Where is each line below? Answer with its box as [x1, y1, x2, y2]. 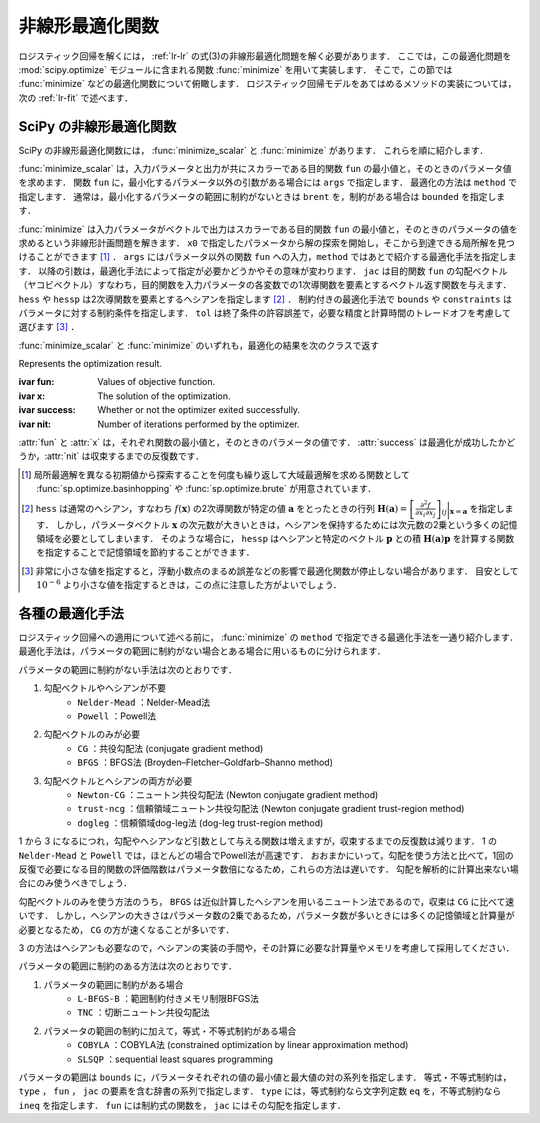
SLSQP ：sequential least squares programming [77, 1053, 274, 1065]
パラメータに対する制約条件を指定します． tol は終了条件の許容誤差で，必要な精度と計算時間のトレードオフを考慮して [18, 306, 512, 319]
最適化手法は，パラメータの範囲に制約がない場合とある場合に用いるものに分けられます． [18, 645, 387, 657]
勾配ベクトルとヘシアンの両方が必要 [43, 775, 193, 787]
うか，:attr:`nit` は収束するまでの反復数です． [18, 450, 205, 462]
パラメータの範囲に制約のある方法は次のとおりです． [18, 960, 238, 972]
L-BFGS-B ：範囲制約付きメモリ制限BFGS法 [77, 993, 260, 1005]
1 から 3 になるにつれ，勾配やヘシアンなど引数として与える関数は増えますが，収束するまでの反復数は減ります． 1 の [18, 835, 497, 847]
